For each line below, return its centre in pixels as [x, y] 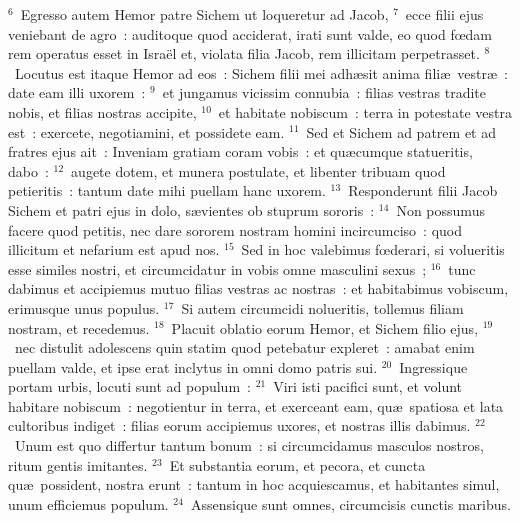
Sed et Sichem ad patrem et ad [401, 131]
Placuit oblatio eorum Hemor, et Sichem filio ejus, [325, 327]
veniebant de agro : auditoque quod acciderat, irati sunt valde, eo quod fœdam [250, 33]
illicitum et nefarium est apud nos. [114, 249]
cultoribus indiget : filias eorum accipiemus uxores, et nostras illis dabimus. [239, 425]
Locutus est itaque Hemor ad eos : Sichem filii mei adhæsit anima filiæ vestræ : [261, 72]
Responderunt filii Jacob [423, 190]
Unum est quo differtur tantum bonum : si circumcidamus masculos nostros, [249, 445]
